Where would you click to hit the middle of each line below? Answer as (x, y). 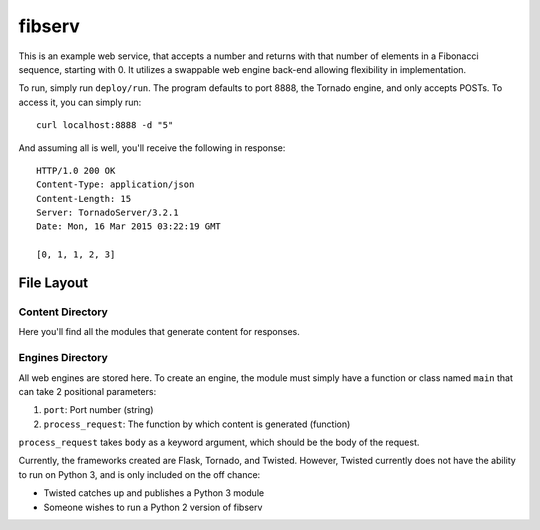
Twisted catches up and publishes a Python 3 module (154, 493)
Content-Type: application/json (115, 184)
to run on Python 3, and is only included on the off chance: (139, 474)
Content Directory (63, 312)
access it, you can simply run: (80, 102)
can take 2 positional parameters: (87, 391)
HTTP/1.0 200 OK (76, 170)
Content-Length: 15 (84, 198)
